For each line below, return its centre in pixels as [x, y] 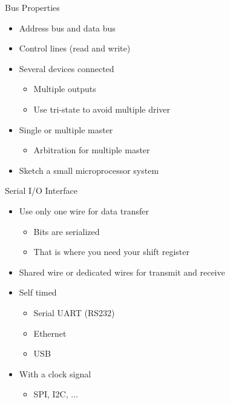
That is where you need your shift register [112, 252]
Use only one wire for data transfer [84, 210]
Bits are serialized [67, 231]
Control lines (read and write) [75, 48]
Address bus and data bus [67, 28]
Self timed [38, 292]
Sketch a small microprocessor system [89, 170]
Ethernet [50, 333]
